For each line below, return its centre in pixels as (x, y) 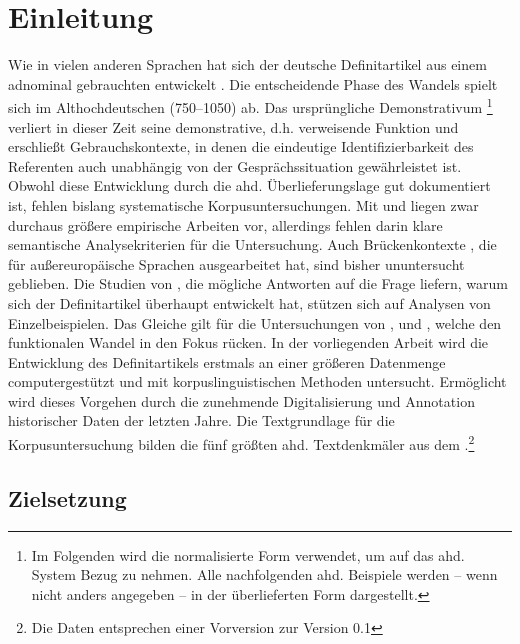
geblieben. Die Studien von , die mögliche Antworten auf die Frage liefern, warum (258, 283)
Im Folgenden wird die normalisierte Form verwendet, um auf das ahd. (248, 554)
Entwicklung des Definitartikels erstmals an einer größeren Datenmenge (227, 361)
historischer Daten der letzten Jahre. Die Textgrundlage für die (201, 420)
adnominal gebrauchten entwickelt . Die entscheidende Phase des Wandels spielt (253, 83)
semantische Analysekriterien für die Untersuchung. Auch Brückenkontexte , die (252, 244)
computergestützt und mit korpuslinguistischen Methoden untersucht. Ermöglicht (257, 381)
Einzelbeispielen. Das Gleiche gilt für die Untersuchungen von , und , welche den (255, 322)
